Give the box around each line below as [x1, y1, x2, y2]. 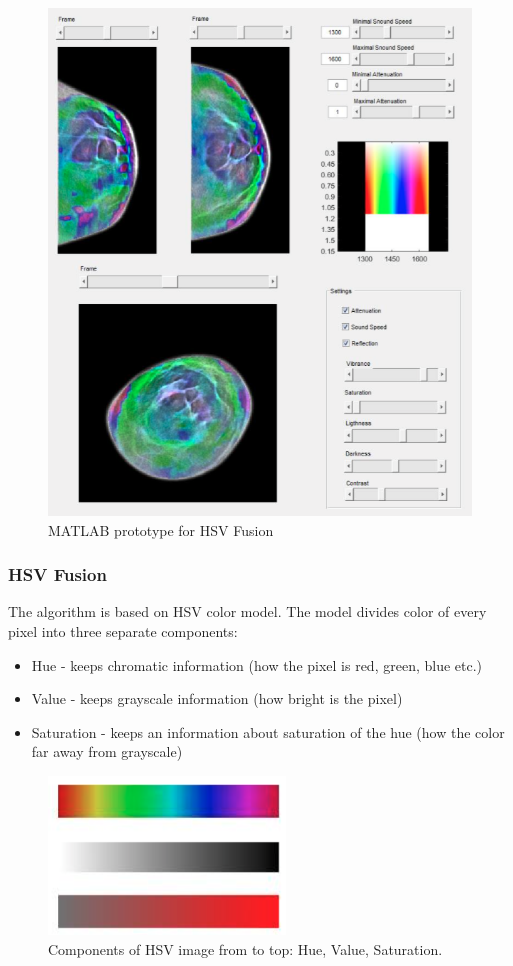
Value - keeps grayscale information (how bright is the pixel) [31, 688, 403, 709]
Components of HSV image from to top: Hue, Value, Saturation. [48, 938, 443, 959]
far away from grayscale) [31, 741, 183, 762]
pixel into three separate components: [8, 620, 238, 641]
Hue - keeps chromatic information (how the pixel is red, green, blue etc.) [31, 654, 483, 675]
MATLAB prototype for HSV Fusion [48, 519, 274, 540]
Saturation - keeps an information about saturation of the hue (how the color [31, 721, 505, 742]
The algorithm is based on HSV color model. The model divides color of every [8, 601, 487, 622]
